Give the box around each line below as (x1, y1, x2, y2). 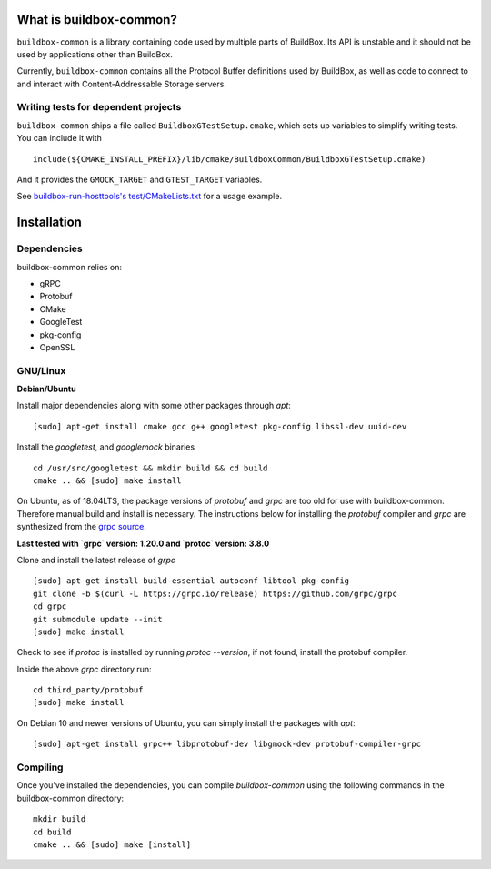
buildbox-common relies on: (16, 261, 123, 272)
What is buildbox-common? (16, 12, 177, 27)
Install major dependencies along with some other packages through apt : (16, 400, 291, 411)
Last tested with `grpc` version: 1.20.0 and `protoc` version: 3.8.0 (16, 538, 270, 549)
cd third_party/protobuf (33, 685, 144, 695)
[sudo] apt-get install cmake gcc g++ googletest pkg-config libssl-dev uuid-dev (33, 421, 407, 431)
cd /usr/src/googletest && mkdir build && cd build (33, 462, 268, 473)
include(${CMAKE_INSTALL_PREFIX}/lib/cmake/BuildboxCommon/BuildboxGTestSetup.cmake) (33, 154, 426, 164)
